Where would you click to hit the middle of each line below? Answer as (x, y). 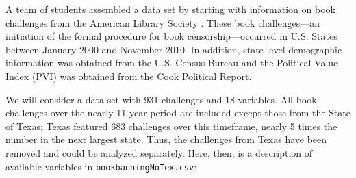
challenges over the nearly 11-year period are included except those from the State (178, 113)
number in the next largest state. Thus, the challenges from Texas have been (166, 139)
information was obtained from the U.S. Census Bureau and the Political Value (172, 63)
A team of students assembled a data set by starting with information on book (170, 9)
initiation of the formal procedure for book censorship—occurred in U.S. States (171, 36)
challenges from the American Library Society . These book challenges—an (163, 22)
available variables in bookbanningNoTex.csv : (101, 166)
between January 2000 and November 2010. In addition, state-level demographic (174, 49)
